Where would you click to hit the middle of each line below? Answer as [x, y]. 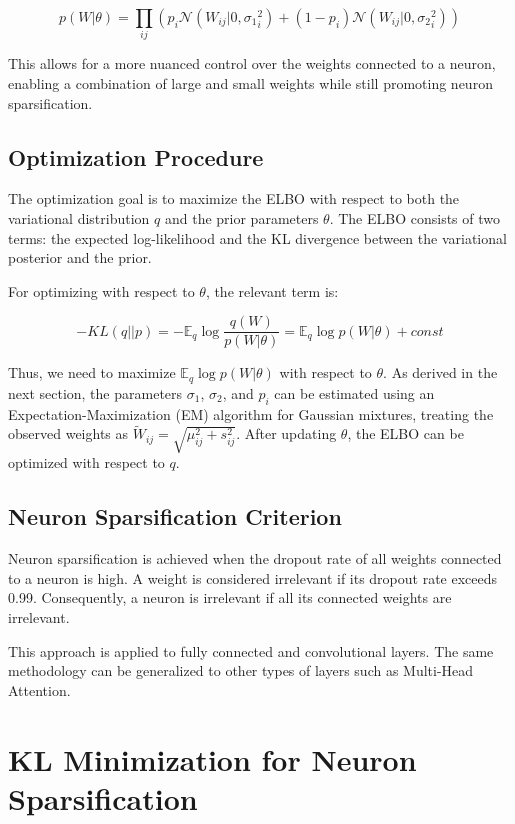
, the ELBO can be [405, 433]
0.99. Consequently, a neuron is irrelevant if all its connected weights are [230, 597]
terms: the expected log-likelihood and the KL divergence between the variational [257, 237]
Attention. [39, 689]
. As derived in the [440, 372]
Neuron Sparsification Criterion [175, 516]
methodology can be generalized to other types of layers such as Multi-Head [241, 670]
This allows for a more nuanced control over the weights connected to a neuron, [252, 63]
